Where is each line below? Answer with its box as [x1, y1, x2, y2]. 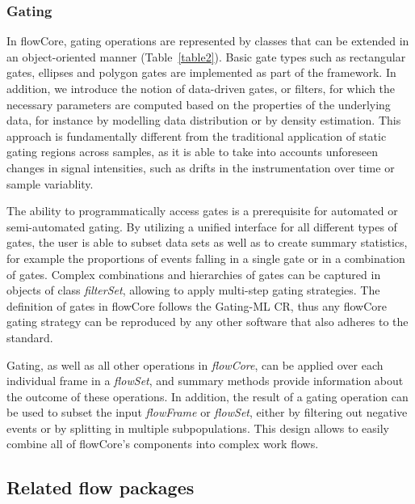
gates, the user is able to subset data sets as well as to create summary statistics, [6, 234, 408, 251]
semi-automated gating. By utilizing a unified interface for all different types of [6, 218, 397, 235]
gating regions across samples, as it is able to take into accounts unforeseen [6, 143, 379, 160]
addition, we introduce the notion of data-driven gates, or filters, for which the [6, 80, 396, 96]
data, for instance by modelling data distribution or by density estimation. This [6, 112, 401, 129]
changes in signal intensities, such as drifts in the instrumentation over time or [6, 159, 395, 176]
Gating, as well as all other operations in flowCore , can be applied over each [6, 356, 384, 373]
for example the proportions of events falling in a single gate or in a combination [6, 249, 405, 266]
